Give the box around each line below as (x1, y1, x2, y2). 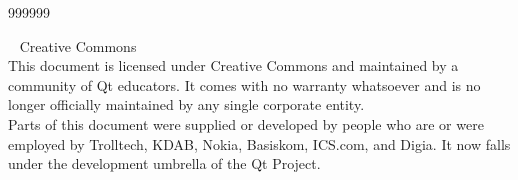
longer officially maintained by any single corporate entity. (8, 94, 365, 115)
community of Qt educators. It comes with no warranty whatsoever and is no (8, 74, 481, 95)
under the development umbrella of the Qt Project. (8, 153, 321, 174)
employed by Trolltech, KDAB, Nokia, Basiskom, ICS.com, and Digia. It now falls (8, 133, 511, 154)
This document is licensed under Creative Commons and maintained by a (8, 55, 459, 76)
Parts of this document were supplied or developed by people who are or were (8, 113, 484, 134)
